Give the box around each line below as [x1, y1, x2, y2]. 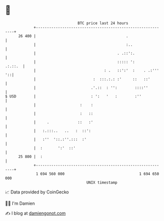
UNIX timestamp [86, 180, 118, 185]
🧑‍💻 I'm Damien [5, 200, 35, 206]
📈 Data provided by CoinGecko [5, 189, 69, 195]
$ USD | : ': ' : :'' [5, 94, 141, 99]
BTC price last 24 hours [78, 21, 129, 26]
